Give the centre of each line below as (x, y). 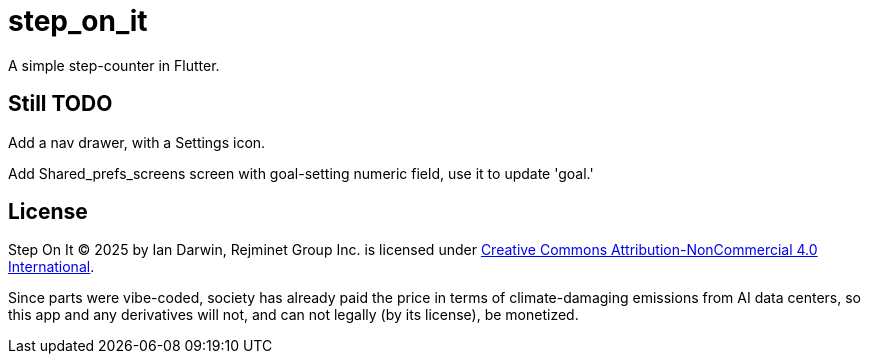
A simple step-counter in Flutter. (114, 65)
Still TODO (60, 104)
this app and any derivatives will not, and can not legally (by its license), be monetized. (293, 315)
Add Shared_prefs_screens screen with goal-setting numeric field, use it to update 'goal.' (301, 173)
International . (51, 267)
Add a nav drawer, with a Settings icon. (137, 142)
